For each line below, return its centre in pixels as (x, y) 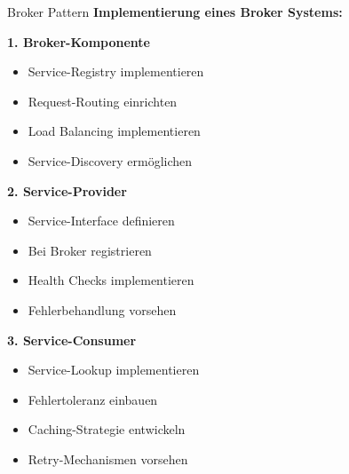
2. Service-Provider (67, 190)
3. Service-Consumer (72, 340)
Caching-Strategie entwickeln (107, 429)
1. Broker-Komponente (79, 41)
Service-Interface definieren (101, 221)
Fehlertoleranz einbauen (93, 399)
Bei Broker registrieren (90, 250)
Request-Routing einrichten (103, 101)
